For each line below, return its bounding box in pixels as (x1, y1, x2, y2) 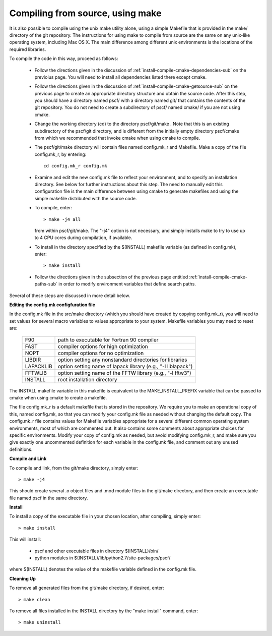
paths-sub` (34, 281, 58, 287)
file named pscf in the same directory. (9, 495, 88, 501)
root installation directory (58, 376, 118, 383)
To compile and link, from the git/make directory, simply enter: (9, 465, 139, 471)
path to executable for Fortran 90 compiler (58, 336, 159, 343)
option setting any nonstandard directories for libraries (58, 356, 187, 363)
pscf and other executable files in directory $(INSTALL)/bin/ (34, 548, 159, 554)
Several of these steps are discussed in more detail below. (9, 293, 130, 299)
